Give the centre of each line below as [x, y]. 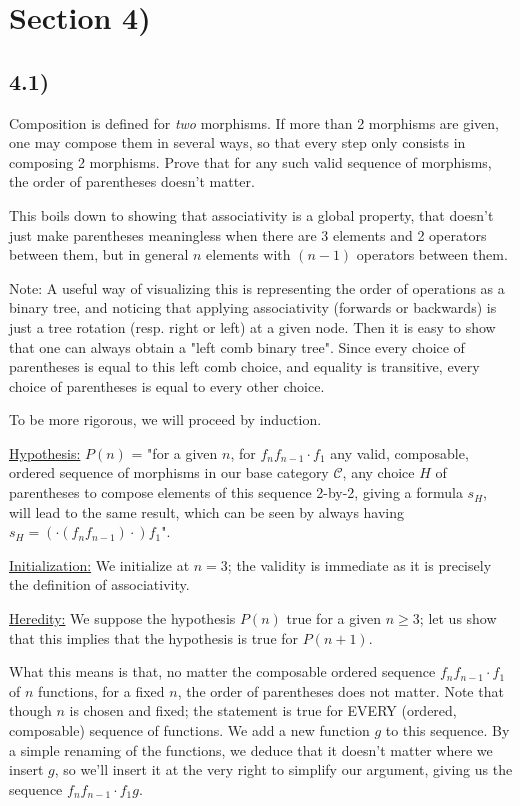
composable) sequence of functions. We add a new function [189, 730]
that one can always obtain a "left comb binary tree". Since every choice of [237, 346]
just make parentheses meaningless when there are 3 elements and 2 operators [248, 234]
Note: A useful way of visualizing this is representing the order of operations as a [257, 287]
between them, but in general [99, 254]
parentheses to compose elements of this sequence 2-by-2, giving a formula [236, 492]
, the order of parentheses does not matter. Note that [340, 690]
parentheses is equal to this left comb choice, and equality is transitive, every [244, 366]
